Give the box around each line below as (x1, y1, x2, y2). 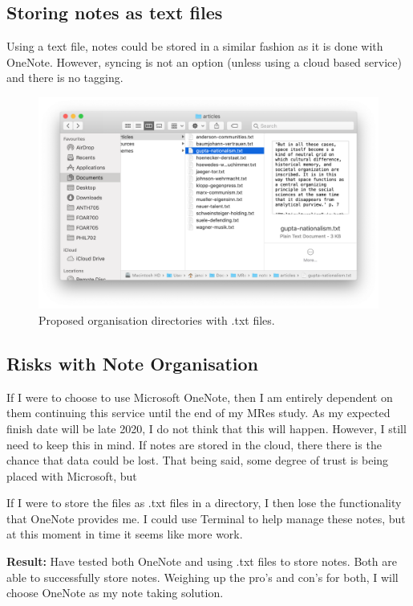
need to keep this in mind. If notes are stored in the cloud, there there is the (6, 436, 382, 452)
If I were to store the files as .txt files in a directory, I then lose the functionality (6, 494, 402, 511)
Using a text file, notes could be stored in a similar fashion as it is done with (6, 38, 383, 55)
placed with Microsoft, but (6, 467, 137, 484)
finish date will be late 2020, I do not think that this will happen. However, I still (6, 420, 407, 436)
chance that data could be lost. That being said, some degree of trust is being (6, 452, 389, 469)
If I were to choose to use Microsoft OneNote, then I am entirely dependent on (6, 388, 393, 405)
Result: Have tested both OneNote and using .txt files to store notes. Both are (6, 553, 397, 570)
